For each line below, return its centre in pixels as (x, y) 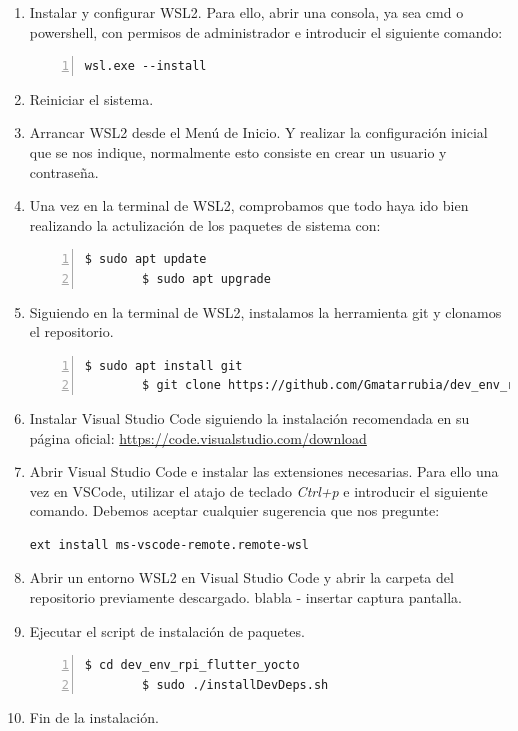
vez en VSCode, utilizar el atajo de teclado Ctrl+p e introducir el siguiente (258, 490)
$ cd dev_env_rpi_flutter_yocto (192, 665)
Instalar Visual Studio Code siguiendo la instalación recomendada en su (249, 417)
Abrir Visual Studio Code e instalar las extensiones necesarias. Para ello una (264, 471)
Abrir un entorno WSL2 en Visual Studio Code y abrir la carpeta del (241, 577)
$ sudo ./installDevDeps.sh (235, 684)
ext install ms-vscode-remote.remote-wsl (169, 544)
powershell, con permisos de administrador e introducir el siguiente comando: (266, 31)
